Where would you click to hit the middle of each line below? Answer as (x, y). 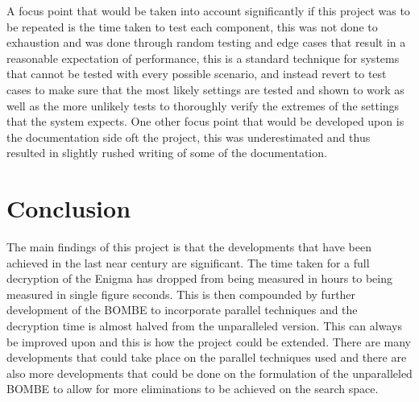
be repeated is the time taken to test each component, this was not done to (192, 26)
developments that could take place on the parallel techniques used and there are (207, 357)
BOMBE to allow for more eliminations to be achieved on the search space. (193, 389)
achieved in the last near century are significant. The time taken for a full (188, 262)
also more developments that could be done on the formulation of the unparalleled (209, 373)
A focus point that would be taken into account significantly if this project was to (208, 10)
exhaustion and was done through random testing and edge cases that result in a (206, 42)
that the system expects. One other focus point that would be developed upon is (205, 121)
